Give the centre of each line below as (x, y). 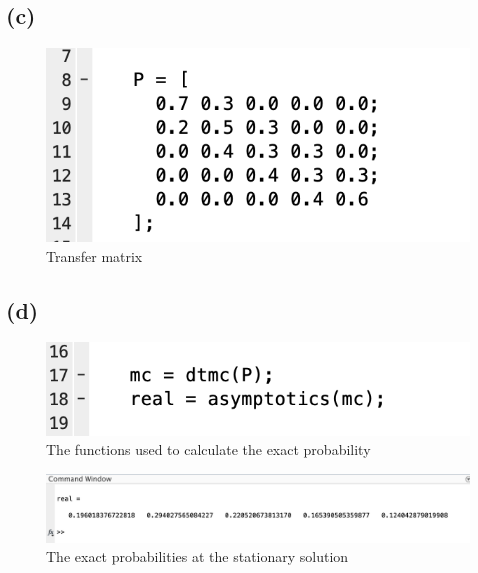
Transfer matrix (94, 255)
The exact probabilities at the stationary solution (197, 556)
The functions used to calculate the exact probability (208, 449)
